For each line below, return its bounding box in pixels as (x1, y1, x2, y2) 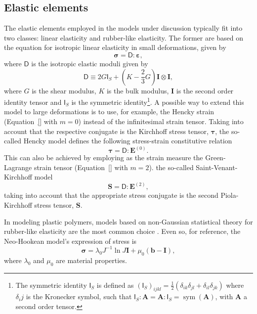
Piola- (220, 190, 239, 200)
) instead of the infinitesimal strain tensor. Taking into (78, 116, 244, 127)
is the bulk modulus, (106, 85, 169, 95)
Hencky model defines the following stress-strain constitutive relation (23, 135, 232, 146)
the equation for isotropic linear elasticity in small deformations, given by (4, 42, 226, 52)
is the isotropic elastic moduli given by (31, 58, 148, 68)
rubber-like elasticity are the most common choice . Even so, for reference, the (4, 226, 241, 236)
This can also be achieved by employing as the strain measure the (4, 152, 203, 163)
